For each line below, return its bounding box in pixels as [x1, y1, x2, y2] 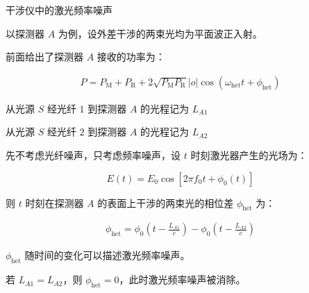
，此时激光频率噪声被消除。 [119, 272, 246, 287]
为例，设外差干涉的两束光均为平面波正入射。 [58, 26, 262, 40]
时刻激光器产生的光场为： [190, 148, 308, 162]
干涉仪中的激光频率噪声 [6, 3, 112, 17]
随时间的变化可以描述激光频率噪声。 [24, 248, 190, 262]
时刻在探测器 [25, 195, 84, 210]
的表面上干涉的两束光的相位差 [97, 195, 234, 210]
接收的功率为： [97, 49, 165, 64]
